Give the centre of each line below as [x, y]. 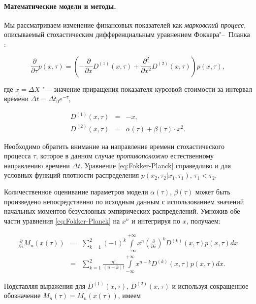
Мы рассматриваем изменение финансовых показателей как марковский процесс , [125, 24]
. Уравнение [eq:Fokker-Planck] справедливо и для [156, 165]
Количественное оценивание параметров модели [76, 192]
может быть [213, 192]
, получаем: [203, 220]
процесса [17, 156]
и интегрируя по [156, 220]
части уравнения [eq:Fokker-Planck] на [62, 220]
